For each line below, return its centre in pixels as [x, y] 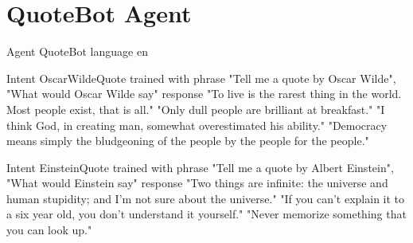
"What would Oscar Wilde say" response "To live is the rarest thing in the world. [204, 94]
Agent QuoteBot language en [77, 51]
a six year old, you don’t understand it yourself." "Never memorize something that [206, 214]
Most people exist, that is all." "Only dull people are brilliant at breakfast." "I [196, 109]
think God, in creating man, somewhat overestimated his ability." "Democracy [197, 125]
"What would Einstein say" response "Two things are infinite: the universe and [197, 183]
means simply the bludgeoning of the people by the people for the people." [188, 141]
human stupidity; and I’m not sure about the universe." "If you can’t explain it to [206, 198]
